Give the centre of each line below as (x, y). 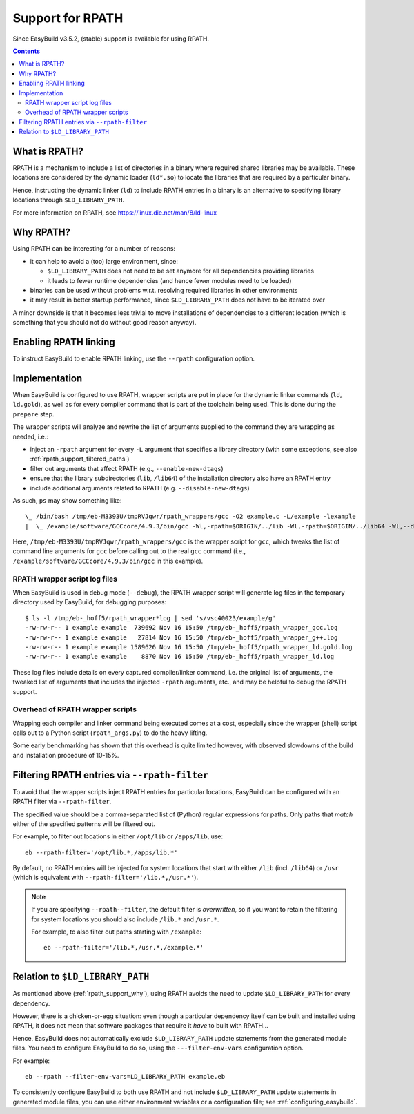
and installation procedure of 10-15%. (66, 755)
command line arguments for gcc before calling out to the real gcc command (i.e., (129, 551)
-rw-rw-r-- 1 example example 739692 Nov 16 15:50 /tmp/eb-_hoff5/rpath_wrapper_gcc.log (181, 628)
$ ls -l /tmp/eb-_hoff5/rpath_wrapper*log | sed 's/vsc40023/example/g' (150, 618)
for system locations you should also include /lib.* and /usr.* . (125, 919)
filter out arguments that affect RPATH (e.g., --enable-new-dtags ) (127, 468)
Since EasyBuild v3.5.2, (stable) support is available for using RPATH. (111, 39)
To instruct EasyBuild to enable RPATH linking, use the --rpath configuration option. (134, 358)
